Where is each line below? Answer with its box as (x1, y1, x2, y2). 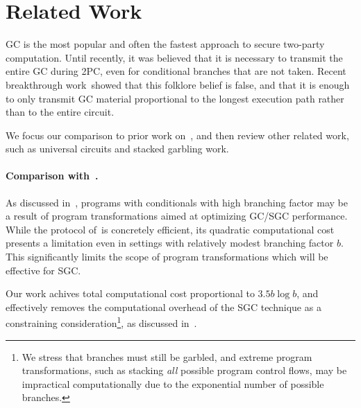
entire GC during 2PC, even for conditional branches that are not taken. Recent (6, 64, 346, 78)
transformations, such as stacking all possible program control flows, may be (22, 363, 347, 378)
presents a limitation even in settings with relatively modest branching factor (6, 236, 334, 250)
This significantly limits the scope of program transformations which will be (6, 249, 328, 264)
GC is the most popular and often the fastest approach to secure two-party (6, 37, 325, 51)
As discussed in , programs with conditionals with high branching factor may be (6, 195, 348, 209)
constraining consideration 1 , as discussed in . (6, 314, 197, 330)
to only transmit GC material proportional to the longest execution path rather (6, 91, 344, 105)
